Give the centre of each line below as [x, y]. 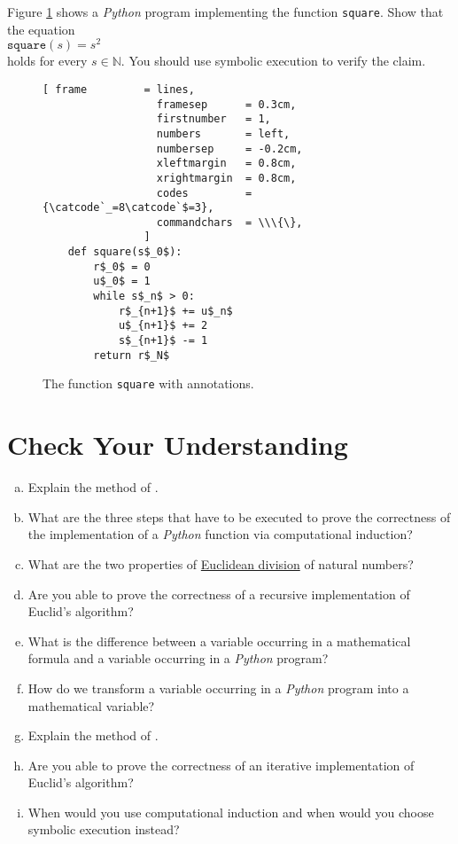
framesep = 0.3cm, [226, 104]
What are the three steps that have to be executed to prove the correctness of [239, 516]
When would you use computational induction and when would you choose [231, 812]
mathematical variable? [91, 705]
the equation [41, 29]
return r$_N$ [132, 355]
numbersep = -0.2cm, [229, 148]
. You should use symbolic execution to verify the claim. [273, 61]
